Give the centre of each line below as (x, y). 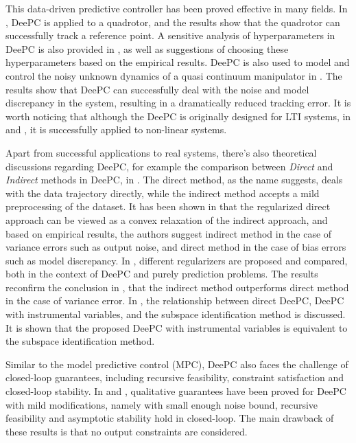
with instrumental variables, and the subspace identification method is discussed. (176, 314)
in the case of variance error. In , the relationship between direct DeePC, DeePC (175, 300)
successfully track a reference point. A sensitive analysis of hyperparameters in (170, 35)
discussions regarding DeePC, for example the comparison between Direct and (169, 166)
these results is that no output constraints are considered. (127, 431)
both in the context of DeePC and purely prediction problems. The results (162, 274)
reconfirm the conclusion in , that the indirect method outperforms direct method (177, 287)
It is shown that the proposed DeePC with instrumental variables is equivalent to (177, 327)
